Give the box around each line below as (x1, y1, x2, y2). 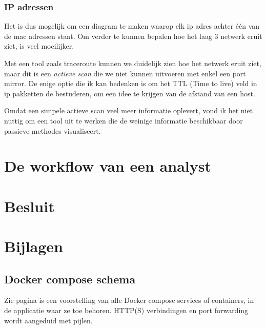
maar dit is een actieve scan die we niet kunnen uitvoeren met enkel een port (4, 68, 246, 78)
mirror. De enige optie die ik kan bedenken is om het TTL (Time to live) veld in (4, 78, 257, 89)
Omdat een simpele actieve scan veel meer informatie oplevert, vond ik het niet (4, 105, 253, 116)
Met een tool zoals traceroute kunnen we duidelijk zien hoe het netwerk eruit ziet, (4, 58, 261, 68)
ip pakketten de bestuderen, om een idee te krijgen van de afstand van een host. (4, 88, 255, 98)
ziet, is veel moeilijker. (4, 40, 74, 51)
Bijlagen (4, 236, 63, 257)
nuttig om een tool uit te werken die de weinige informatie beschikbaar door (4, 115, 243, 126)
